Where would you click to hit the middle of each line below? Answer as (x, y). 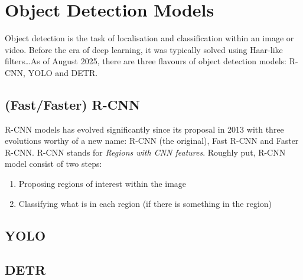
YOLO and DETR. (63, 72)
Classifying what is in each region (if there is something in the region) (145, 203)
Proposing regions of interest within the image (102, 184)
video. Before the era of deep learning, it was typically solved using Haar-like (144, 49)
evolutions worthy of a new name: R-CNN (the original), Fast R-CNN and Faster (152, 141)
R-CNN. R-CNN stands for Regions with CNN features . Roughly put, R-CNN (145, 152)
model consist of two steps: (53, 164)
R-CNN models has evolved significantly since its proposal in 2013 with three (144, 129)
